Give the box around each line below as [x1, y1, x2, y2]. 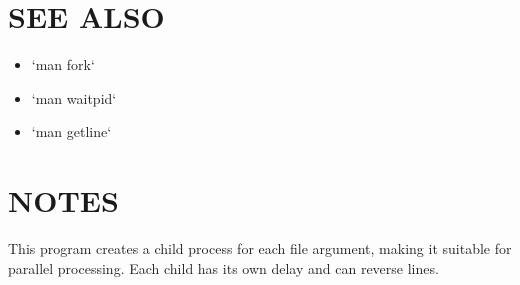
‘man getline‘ [31, 121, 112, 142]
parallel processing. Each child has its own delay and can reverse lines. [8, 257, 439, 278]
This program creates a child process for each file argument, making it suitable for [8, 238, 512, 259]
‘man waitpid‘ [31, 87, 117, 108]
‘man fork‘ [31, 54, 95, 75]
